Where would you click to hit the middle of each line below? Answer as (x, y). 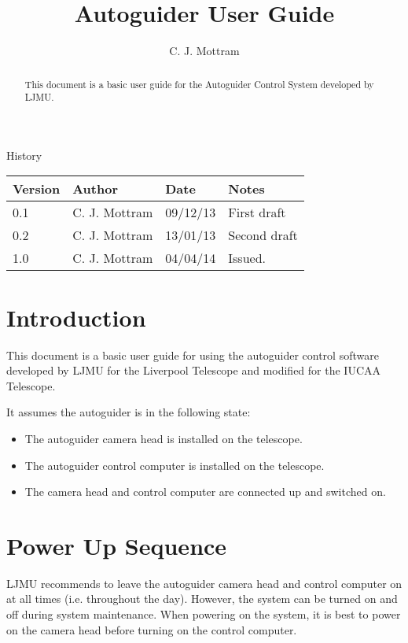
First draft (257, 212)
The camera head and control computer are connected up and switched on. (205, 491)
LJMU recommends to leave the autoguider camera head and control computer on (204, 583)
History (24, 155)
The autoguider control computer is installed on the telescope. (175, 465)
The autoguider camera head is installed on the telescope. (164, 438)
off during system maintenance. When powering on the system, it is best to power (204, 614)
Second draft (263, 235)
